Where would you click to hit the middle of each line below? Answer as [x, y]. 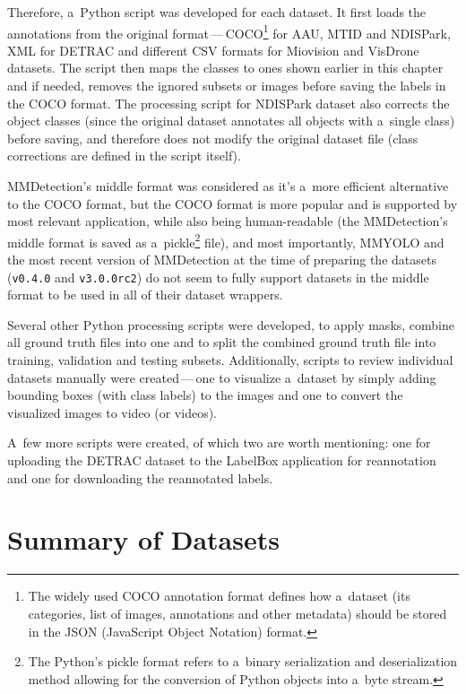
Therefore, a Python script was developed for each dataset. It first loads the [217, 12]
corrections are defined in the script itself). [124, 156]
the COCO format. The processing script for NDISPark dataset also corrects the [229, 103]
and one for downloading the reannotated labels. [140, 477]
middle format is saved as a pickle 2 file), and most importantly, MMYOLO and [226, 240]
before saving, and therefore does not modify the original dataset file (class [213, 138]
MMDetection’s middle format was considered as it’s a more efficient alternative [228, 186]
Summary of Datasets [143, 539]
